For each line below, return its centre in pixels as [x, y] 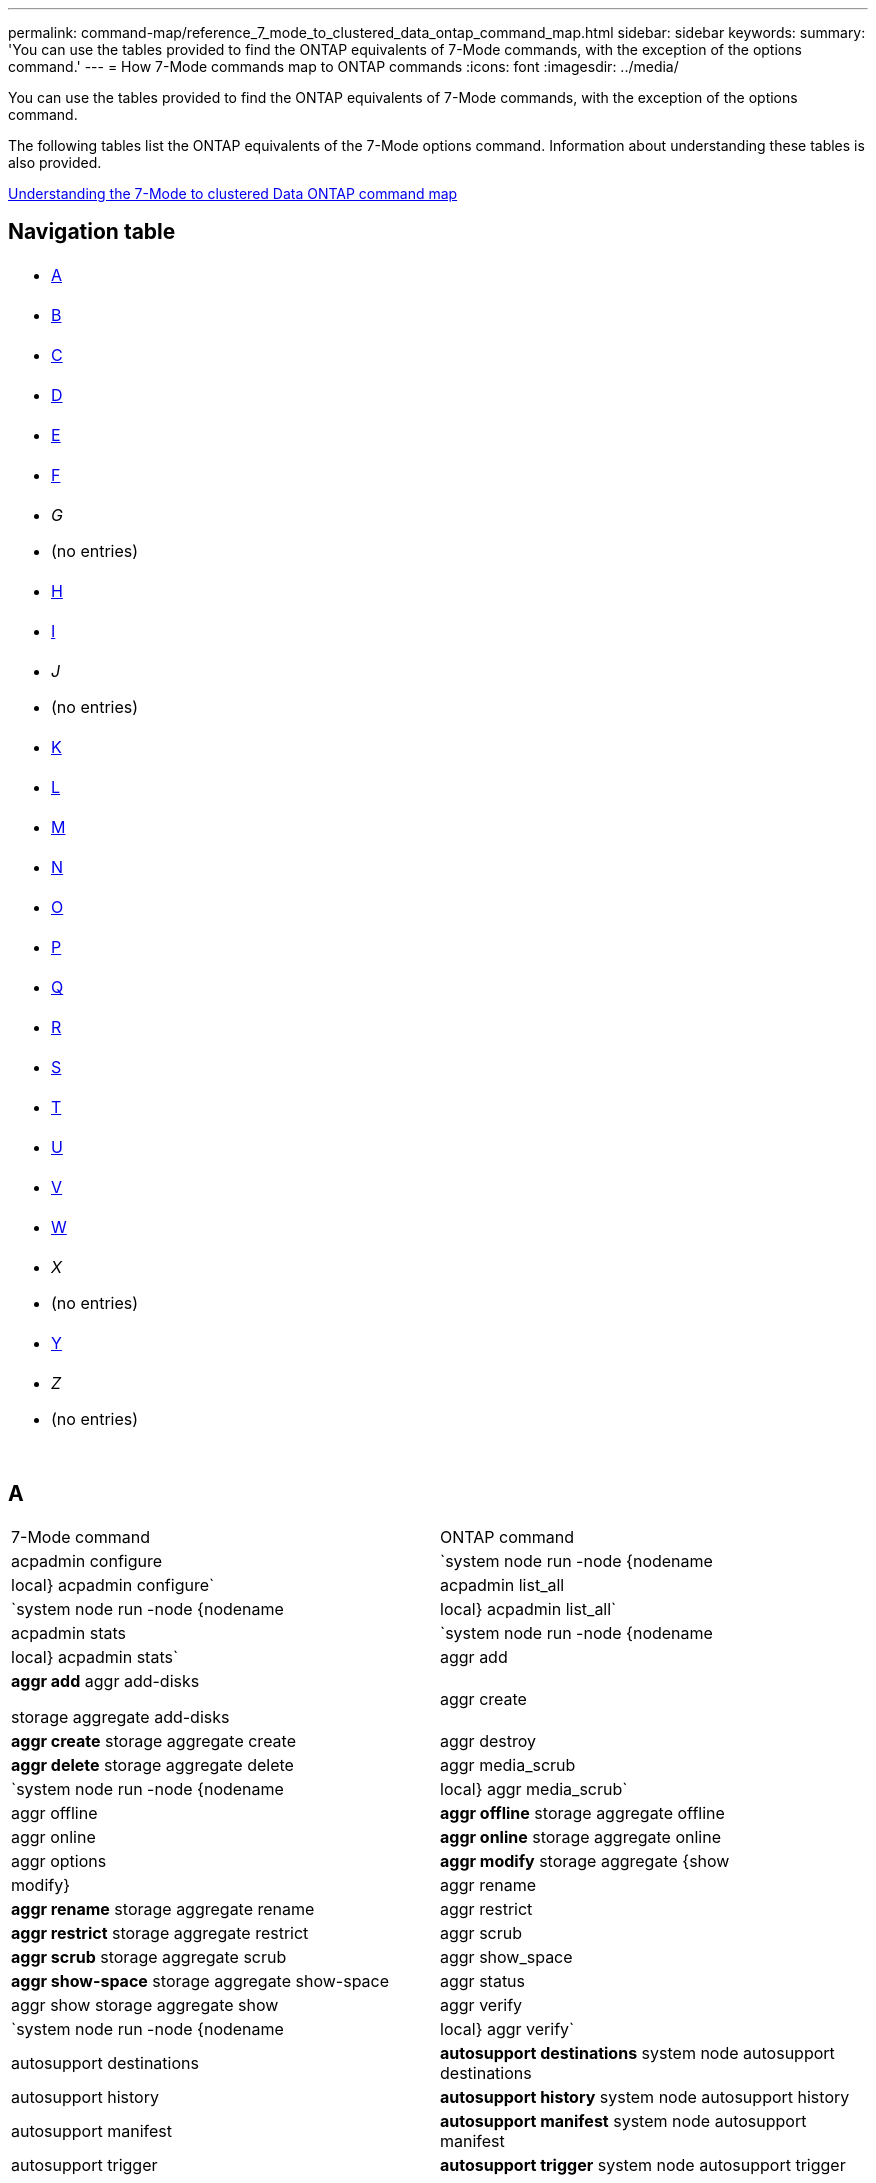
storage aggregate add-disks [120, 1716]
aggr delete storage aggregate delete [152, 1764]
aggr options [59, 1860]
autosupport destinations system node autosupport [637, 2052]
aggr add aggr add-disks [105, 1680]
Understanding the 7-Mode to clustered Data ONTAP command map [233, 193]
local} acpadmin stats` [95, 1656]
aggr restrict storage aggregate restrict [160, 1932]
